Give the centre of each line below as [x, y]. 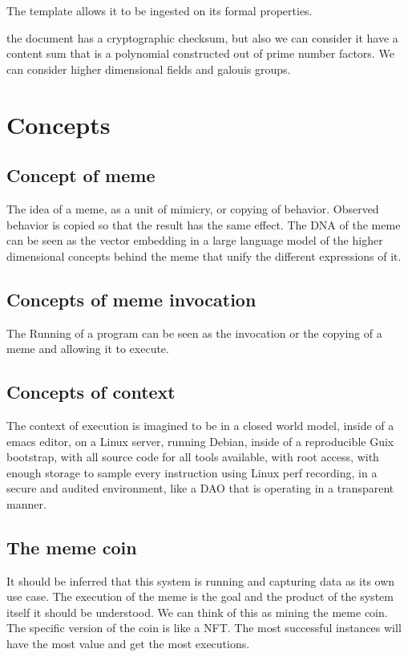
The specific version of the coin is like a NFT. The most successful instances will [204, 628]
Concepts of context [91, 392]
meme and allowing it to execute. [88, 349]
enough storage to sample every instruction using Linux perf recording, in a [192, 472]
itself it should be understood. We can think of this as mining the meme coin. [197, 612]
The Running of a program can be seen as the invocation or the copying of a [194, 333]
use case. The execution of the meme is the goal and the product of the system [200, 596]
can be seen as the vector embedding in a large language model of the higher [195, 240]
